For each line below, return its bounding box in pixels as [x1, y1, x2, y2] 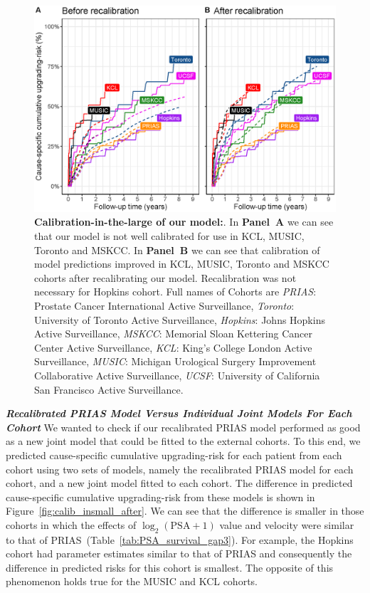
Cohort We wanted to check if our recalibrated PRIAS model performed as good [6, 419, 361, 434]
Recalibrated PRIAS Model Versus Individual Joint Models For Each [6, 406, 352, 421]
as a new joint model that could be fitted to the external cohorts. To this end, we [6, 434, 361, 448]
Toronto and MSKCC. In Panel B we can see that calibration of [34, 242, 320, 257]
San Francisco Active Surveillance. [34, 382, 184, 397]
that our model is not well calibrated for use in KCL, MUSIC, [34, 229, 305, 243]
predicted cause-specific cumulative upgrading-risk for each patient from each [6, 447, 342, 462]
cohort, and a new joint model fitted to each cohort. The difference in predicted [6, 476, 353, 490]
